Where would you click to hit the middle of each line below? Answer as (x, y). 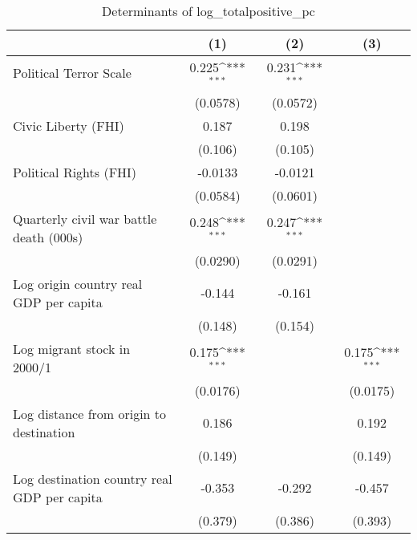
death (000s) (48, 237)
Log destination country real (93, 478)
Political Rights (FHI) (75, 172)
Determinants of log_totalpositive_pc (208, 11)
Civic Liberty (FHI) (69, 125)
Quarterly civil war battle (85, 218)
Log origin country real (78, 283)
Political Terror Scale (72, 73)
